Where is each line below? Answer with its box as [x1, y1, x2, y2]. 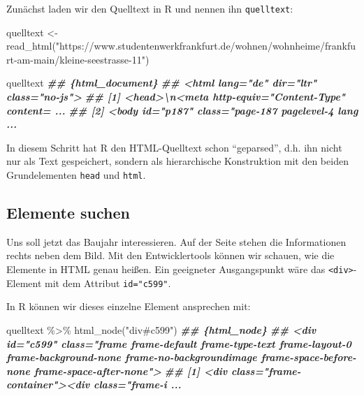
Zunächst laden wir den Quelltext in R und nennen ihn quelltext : [6, 1, 293, 15]
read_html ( [6, 38, 56, 53]
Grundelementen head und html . [6, 168, 146, 182]
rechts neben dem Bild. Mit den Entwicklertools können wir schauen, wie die [6, 248, 335, 263]
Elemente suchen [6, 202, 130, 223]
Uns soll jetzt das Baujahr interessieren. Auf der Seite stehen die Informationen [6, 234, 347, 249]
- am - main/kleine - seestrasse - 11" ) [13, 52, 150, 66]
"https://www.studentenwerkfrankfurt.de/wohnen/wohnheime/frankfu [55, 38, 356, 53]
